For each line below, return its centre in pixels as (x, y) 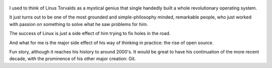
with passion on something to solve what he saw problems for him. (79, 24)
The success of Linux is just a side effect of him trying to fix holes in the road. (90, 33)
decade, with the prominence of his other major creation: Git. (73, 59)
